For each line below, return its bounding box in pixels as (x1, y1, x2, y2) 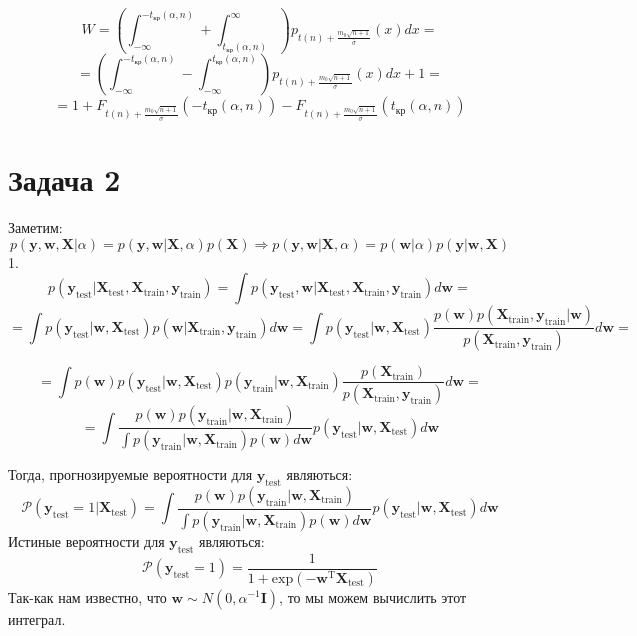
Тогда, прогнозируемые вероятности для (8, 464, 253, 485)
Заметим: (8, 217, 63, 238)
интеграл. (8, 608, 66, 629)
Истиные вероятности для (8, 530, 165, 551)
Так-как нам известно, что (8, 586, 167, 607)
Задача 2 (8, 159, 121, 200)
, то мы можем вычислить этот (279, 586, 467, 607)
